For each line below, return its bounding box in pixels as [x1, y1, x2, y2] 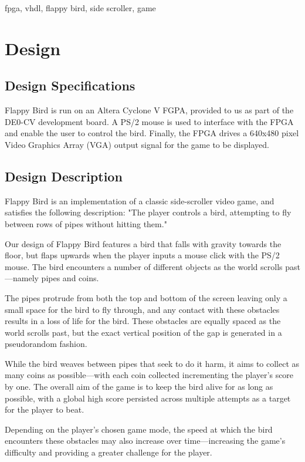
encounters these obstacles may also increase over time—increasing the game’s [5, 434, 286, 447]
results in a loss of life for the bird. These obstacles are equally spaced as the [5, 315, 281, 327]
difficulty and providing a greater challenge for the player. [5, 446, 212, 458]
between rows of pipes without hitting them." [5, 217, 167, 230]
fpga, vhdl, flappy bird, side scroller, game [5, 2, 156, 14]
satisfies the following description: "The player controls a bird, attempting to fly [5, 206, 292, 218]
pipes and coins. [41, 272, 99, 284]
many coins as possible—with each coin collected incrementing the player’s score [5, 369, 294, 381]
